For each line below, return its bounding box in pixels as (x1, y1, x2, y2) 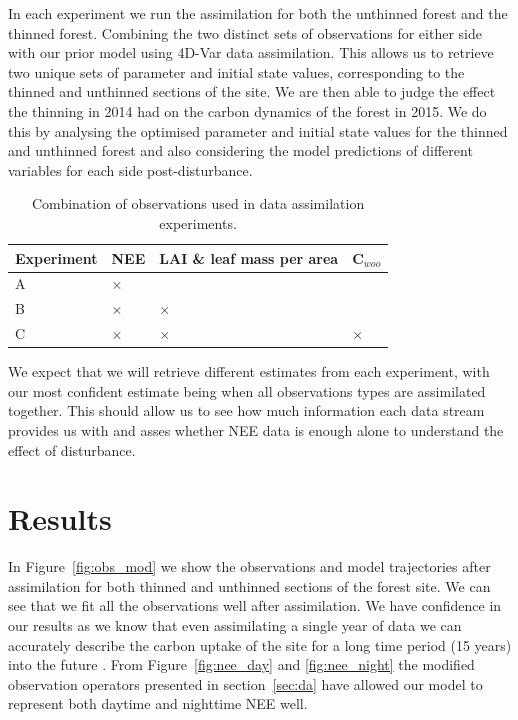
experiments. (159, 212, 237, 233)
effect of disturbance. (8, 439, 136, 460)
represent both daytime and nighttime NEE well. (8, 693, 308, 714)
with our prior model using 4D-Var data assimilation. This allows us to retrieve (8, 42, 494, 63)
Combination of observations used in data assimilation (32, 193, 365, 214)
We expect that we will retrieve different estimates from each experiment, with (8, 361, 490, 382)
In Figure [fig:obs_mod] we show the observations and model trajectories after (8, 556, 491, 577)
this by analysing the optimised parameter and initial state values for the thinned (8, 120, 508, 141)
